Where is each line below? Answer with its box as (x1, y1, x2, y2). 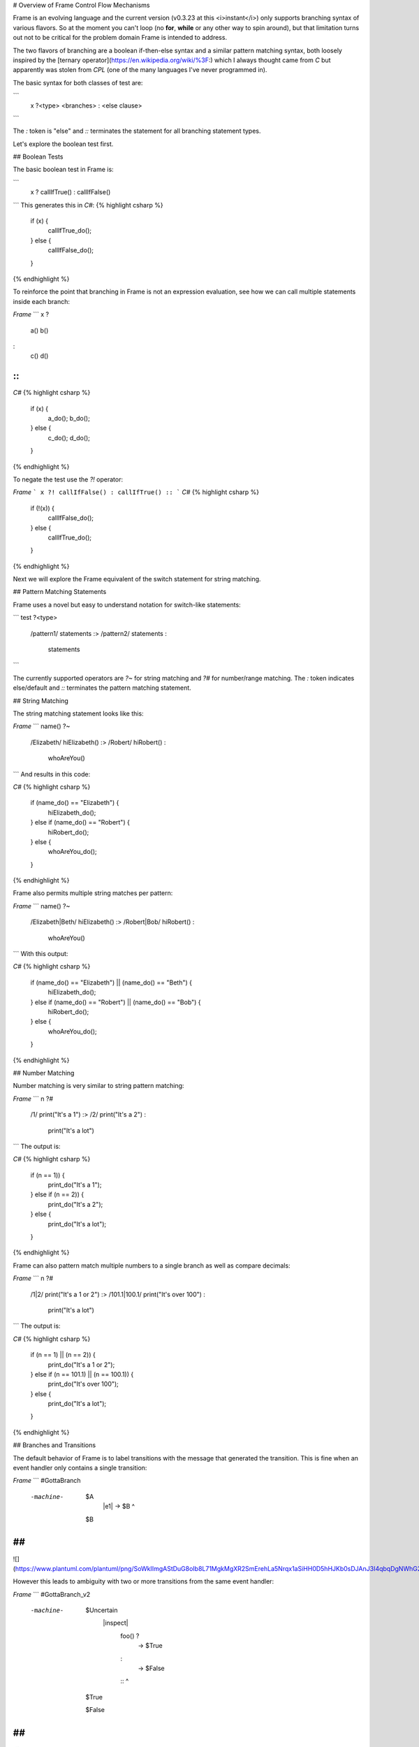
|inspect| (103, 1618, 128, 1628)
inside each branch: (13, 297, 70, 305)
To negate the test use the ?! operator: (13, 475, 124, 484)
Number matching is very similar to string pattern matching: (13, 1082, 184, 1090)
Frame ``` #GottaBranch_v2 (13, 1590, 91, 1598)
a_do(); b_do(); (47, 414, 90, 423)
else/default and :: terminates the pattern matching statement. (13, 683, 191, 692)
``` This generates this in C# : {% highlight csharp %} (13, 201, 163, 209)
